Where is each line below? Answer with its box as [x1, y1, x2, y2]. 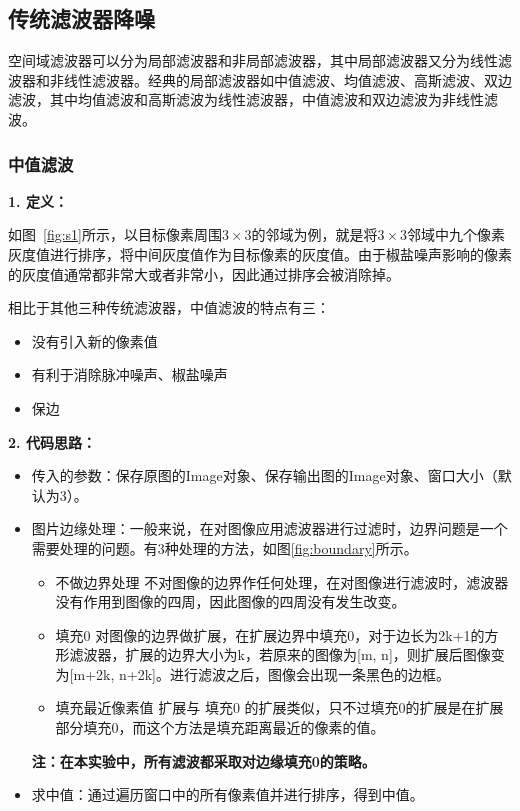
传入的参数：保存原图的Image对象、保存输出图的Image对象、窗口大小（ [31, 465, 498, 486]
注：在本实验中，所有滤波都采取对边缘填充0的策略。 [31, 750, 376, 771]
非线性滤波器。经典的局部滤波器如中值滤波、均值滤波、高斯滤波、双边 [49, 69, 512, 90]
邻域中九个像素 [407, 224, 506, 245]
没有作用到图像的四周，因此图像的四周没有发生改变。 [55, 591, 406, 612]
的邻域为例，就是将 [251, 224, 378, 245]
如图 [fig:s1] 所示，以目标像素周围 [8, 224, 222, 245]
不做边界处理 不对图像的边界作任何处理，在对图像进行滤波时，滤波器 [55, 571, 509, 592]
